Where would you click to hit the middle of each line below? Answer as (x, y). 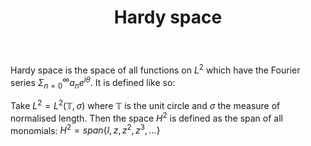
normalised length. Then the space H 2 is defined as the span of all (146, 117)
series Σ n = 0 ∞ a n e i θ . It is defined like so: (93, 82)
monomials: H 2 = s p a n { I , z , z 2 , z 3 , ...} (85, 129)
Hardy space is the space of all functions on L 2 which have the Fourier (155, 69)
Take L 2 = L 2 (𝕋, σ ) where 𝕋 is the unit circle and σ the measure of (145, 104)
